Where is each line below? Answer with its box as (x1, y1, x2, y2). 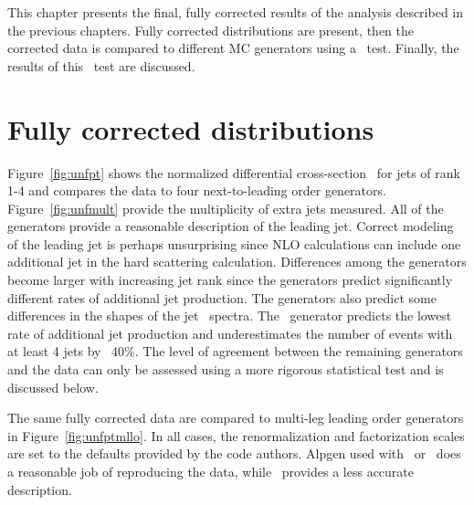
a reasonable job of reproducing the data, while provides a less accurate (7, 462, 415, 480)
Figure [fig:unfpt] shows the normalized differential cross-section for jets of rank (7, 163, 460, 182)
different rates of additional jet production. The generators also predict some (7, 288, 437, 307)
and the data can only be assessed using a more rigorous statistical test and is (7, 360, 444, 379)
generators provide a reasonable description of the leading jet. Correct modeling (7, 216, 454, 236)
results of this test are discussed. (7, 56, 195, 75)
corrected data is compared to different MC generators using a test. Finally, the (7, 38, 459, 58)
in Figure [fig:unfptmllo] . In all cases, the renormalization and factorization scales (7, 426, 465, 445)
